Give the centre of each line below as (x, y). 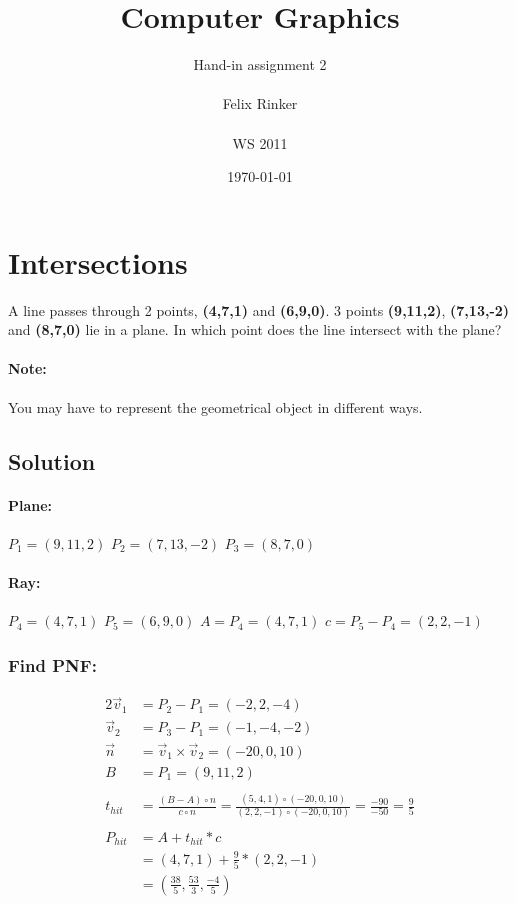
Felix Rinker (260, 103)
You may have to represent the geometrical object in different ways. (215, 406)
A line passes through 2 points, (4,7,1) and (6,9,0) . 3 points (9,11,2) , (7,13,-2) (259, 309)
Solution (52, 460)
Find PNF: (52, 664)
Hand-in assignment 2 (260, 64)
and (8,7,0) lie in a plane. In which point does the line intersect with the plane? (255, 329)
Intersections (98, 261)
